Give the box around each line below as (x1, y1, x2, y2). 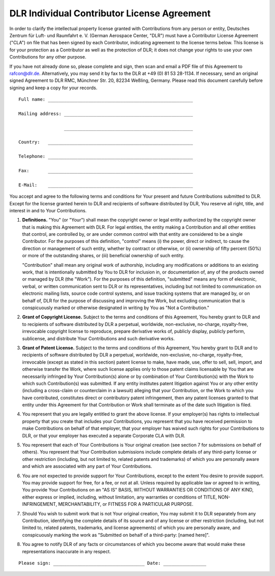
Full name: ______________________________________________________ (18, 97, 193, 102)
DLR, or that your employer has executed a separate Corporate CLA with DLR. (22, 432, 185, 438)
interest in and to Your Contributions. (9, 207, 87, 213)
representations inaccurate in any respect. (22, 548, 112, 555)
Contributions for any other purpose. (9, 54, 87, 60)
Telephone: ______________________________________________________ (18, 153, 193, 159)
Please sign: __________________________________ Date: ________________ (18, 560, 207, 566)
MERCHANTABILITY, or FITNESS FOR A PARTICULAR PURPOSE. (58, 501, 194, 507)
